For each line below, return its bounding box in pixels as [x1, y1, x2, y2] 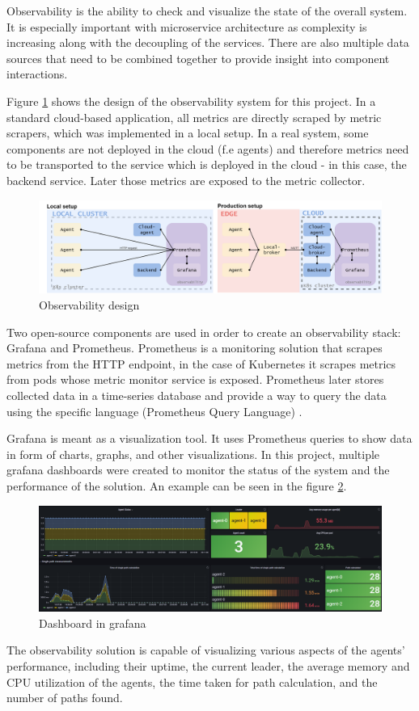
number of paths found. [6, 689, 123, 706]
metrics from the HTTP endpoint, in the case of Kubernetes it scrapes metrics [6, 355, 396, 372]
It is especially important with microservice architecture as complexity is [6, 18, 367, 35]
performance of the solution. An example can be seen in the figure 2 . [6, 478, 347, 494]
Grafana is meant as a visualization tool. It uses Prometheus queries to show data [6, 430, 413, 447]
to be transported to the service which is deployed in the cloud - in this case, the [6, 156, 407, 173]
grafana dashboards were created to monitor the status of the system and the [6, 461, 390, 478]
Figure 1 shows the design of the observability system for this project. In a [6, 92, 376, 109]
